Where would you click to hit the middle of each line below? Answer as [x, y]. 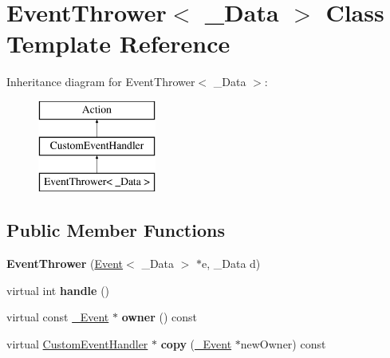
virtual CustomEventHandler [77, 343]
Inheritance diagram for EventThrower [101, 82]
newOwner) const [283, 343]
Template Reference [118, 43]
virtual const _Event [58, 317]
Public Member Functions [116, 230]
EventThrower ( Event [65, 264]
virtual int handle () [58, 290]
